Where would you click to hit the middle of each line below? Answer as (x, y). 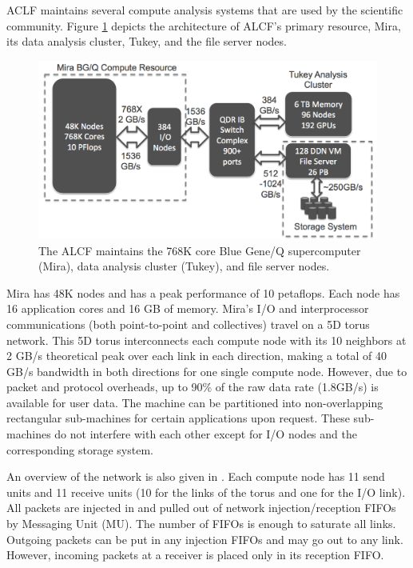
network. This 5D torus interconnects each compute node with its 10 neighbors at (206, 340)
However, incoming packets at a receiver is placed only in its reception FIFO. (195, 555)
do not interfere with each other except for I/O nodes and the (206, 434)
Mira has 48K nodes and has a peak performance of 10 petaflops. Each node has (203, 292)
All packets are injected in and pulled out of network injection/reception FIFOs (201, 508)
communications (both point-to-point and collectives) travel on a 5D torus (188, 324)
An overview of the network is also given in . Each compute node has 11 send (196, 476)
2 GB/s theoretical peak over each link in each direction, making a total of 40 (197, 356)
